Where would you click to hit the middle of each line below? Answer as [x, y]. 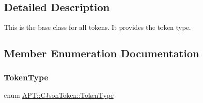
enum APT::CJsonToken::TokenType [59, 95]
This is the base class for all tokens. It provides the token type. [97, 27]
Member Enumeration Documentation [102, 53]
